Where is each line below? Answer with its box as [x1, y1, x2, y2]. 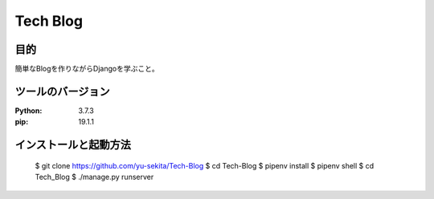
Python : [14, 105, 43, 116]
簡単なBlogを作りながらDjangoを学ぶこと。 [14, 64, 160, 74]
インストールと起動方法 [14, 138, 132, 152]
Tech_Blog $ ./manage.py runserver [35, 173, 154, 182]
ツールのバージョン [14, 84, 110, 98]
